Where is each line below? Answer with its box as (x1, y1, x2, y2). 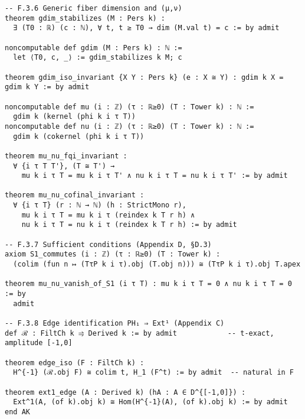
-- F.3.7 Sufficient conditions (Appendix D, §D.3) (5, 240, 212, 249)
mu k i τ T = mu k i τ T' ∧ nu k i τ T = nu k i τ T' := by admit (21, 171, 288, 180)
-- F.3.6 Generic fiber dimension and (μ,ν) (5, 4, 182, 12)
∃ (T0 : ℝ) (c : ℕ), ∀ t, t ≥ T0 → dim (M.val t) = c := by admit (13, 24, 280, 33)
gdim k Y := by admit (5, 83, 90, 92)
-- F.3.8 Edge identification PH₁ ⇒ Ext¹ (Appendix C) (5, 319, 225, 327)
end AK (5, 407, 30, 416)
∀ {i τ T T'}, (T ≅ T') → (13, 161, 115, 170)
